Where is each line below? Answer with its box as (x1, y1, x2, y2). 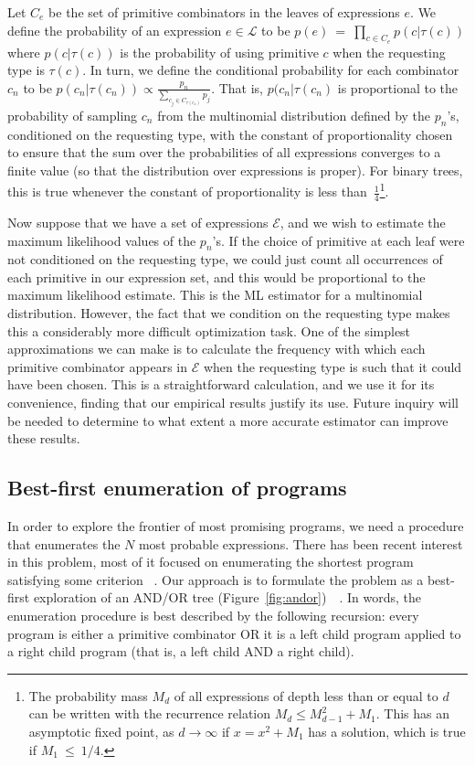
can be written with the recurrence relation (28, 704, 271, 723)
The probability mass (28, 686, 148, 705)
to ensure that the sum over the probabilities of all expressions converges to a (7, 143, 441, 162)
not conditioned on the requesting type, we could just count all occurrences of (7, 250, 443, 269)
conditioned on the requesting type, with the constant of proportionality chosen (7, 124, 453, 144)
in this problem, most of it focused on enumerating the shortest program (7, 552, 414, 571)
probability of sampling (7, 105, 138, 124)
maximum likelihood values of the (7, 230, 196, 250)
